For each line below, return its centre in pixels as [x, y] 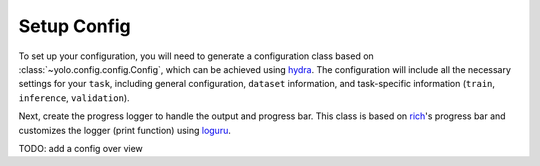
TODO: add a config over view [81, 148]
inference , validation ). [74, 97]
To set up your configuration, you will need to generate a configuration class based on [196, 56]
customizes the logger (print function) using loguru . [125, 130]
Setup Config [74, 26]
